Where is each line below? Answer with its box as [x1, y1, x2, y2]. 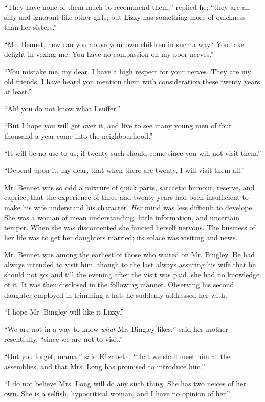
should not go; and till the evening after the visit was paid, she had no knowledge [4, 269, 260, 280]
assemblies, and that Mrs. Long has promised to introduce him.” [4, 361, 205, 371]
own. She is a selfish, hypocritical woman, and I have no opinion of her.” [4, 388, 230, 398]
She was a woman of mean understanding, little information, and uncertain [4, 212, 239, 222]
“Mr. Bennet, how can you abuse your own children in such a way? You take [4, 38, 245, 49]
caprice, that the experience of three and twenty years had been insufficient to [4, 192, 249, 203]
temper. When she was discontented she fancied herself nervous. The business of [4, 222, 255, 233]
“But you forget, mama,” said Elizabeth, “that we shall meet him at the [4, 351, 230, 362]
